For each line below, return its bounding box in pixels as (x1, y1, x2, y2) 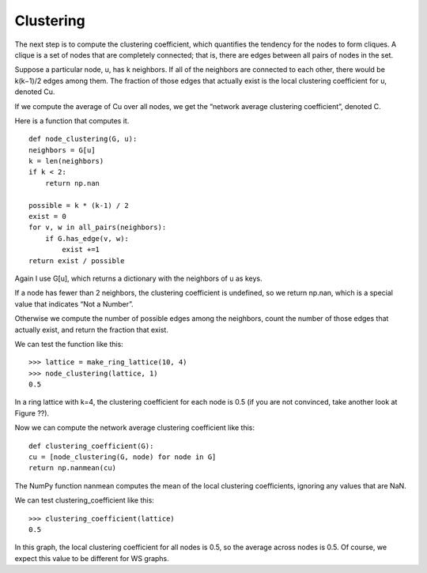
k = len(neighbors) (28, 156, 104, 166)
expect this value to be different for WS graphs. (14, 553, 169, 563)
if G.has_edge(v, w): (44, 234, 130, 243)
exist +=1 (62, 245, 100, 254)
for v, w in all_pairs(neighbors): (28, 223, 167, 232)
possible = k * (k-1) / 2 (28, 201, 130, 209)
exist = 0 (28, 212, 66, 221)
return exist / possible (28, 256, 125, 265)
